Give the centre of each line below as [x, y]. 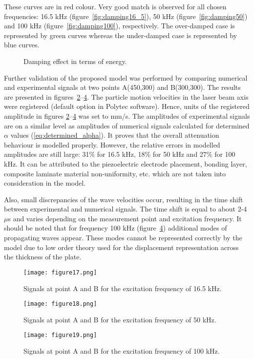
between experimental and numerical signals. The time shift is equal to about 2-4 [126, 209]
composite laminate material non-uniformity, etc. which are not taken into [115, 173]
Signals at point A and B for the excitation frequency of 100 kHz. [122, 351]
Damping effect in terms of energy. [75, 61]
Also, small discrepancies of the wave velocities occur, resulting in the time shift [124, 199]
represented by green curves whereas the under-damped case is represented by [121, 35]
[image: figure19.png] [60, 335]
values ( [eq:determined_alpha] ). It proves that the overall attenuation [115, 135]
